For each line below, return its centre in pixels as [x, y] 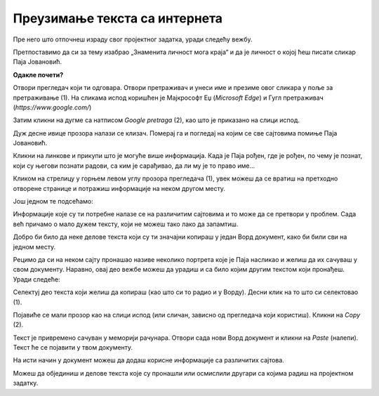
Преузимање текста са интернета [118, 18]
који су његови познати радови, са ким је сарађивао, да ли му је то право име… [134, 166]
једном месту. [34, 246]
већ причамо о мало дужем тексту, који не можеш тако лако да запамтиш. [126, 224]
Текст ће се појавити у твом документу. [73, 348]
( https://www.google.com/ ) [52, 107]
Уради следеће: [36, 279]
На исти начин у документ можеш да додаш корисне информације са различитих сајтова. [148, 360]
